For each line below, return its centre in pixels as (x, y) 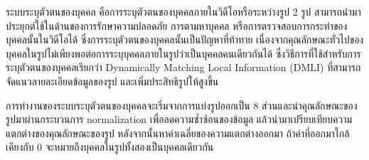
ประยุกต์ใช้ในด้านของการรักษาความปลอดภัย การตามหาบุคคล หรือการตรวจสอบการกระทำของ (177, 25)
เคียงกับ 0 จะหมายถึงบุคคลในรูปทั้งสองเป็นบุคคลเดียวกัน (110, 147)
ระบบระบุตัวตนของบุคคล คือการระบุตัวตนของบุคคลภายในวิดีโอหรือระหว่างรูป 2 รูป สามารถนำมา (183, 11)
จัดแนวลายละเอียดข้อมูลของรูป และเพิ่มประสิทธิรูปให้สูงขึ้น (112, 81)
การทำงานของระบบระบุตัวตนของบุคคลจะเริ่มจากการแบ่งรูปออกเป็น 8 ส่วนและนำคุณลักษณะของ (182, 105)
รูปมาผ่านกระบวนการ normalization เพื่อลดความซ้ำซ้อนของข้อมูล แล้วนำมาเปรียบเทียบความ (179, 119)
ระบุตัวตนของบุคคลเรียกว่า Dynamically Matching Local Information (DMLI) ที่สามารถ (183, 67)
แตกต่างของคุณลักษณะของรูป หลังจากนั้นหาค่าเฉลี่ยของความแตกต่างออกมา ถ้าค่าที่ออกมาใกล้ (178, 133)
